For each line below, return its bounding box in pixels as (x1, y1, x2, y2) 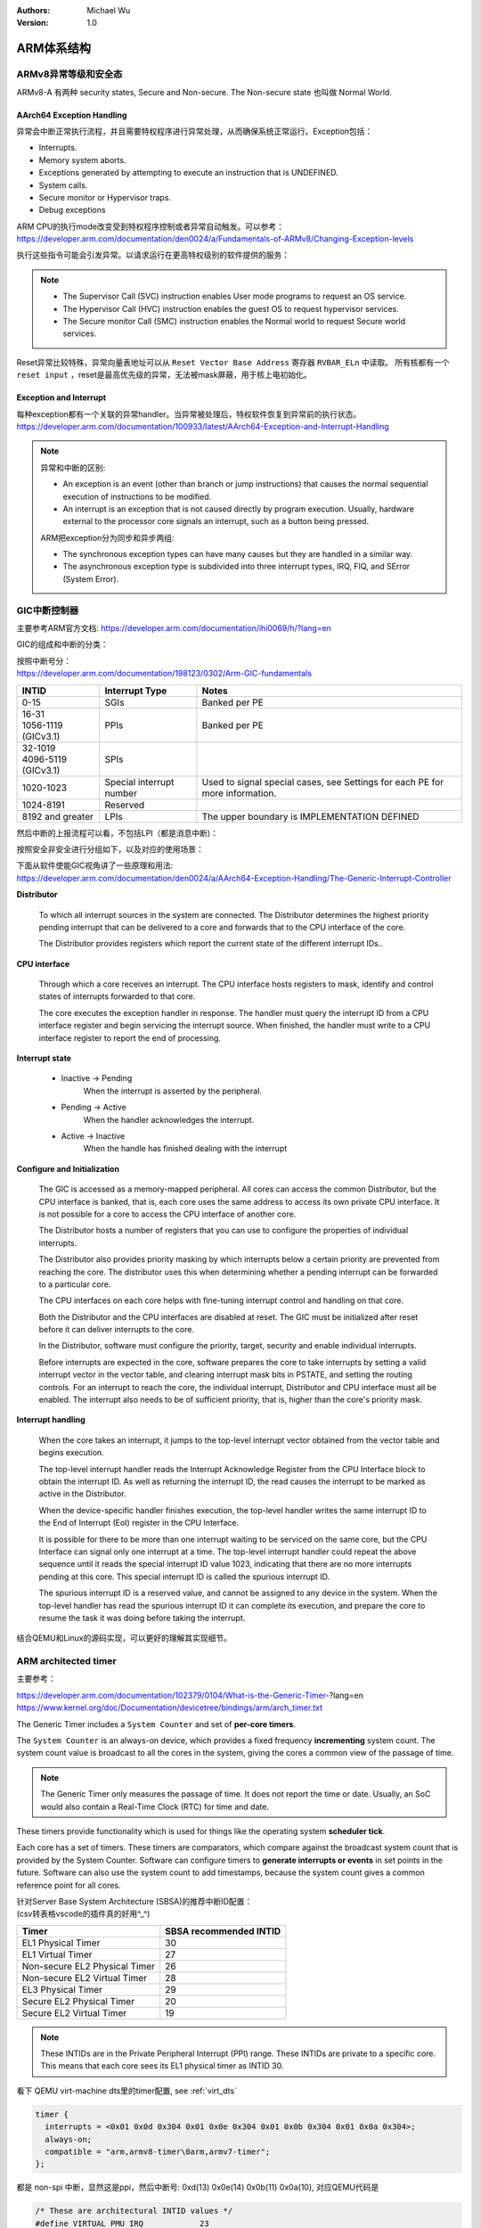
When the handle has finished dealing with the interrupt (83, 1143, 288, 1154)
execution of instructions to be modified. (62, 491, 212, 502)
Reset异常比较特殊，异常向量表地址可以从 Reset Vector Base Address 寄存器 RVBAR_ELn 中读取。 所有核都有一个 (16, 356, 450, 367)
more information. (201, 787, 277, 799)
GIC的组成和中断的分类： (16, 639, 109, 650)
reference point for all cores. (16, 1880, 121, 1890)
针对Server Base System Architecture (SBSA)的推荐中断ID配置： (16, 1896, 253, 1906)
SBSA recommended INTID (165, 1925, 281, 1937)
